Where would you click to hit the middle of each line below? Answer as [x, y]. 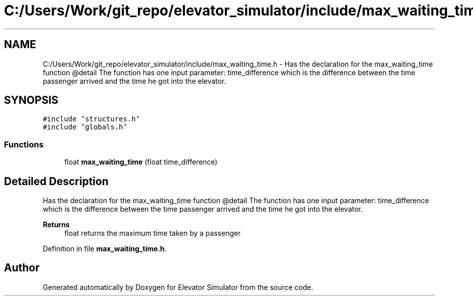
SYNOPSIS [31, 100]
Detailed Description [56, 181]
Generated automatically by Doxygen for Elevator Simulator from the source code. [178, 287]
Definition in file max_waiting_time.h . [105, 249]
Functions [24, 144]
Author [22, 268]
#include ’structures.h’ [91, 119]
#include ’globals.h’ [85, 127]
